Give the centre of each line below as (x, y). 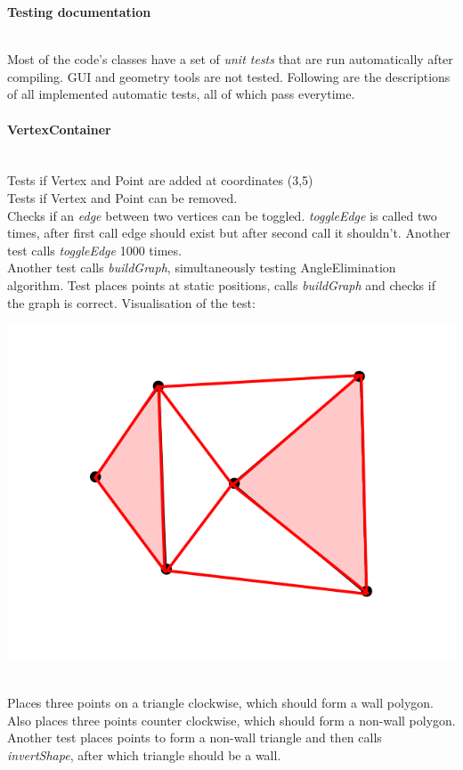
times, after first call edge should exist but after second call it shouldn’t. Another (229, 233)
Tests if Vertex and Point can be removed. (122, 197)
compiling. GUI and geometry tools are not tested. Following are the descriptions (229, 76)
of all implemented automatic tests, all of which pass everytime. (181, 94)
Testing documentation (79, 12)
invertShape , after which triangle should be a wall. (144, 755)
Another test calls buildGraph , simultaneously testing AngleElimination (202, 267)
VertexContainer (59, 129)
